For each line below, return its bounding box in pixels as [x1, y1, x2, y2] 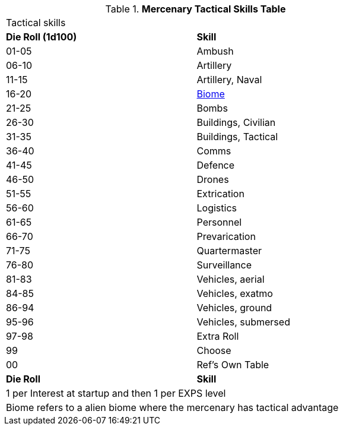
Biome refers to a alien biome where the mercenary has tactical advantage [6, 401, 339, 413]
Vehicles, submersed [196, 316, 290, 328]
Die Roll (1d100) [6, 31, 77, 43]
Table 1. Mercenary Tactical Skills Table [105, 3, 286, 15]
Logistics [196, 202, 237, 214]
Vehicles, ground [196, 302, 272, 314]
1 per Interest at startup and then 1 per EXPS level [6, 387, 226, 399]
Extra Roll [196, 330, 239, 342]
